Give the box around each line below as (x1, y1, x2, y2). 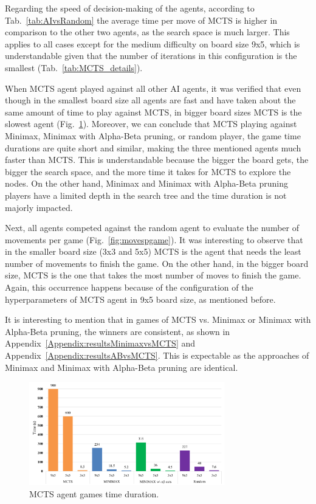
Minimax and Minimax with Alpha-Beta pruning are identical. (5, 361, 238, 373)
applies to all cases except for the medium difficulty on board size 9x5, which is (5, 37, 300, 50)
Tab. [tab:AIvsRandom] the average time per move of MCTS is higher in (5, 13, 278, 26)
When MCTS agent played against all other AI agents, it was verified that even (5, 81, 301, 94)
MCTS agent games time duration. (29, 487, 159, 500)
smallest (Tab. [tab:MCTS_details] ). (5, 61, 143, 74)
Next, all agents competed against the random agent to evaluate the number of (5, 221, 299, 234)
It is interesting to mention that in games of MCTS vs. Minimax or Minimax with (5, 313, 311, 326)
